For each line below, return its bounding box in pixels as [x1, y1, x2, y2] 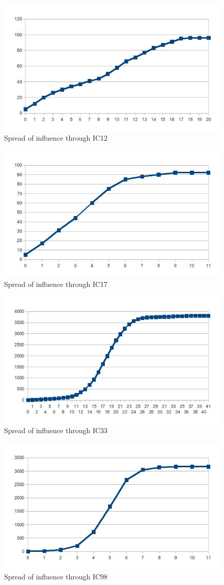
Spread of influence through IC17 [4, 279, 108, 289]
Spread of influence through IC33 [4, 425, 108, 436]
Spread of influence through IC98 [4, 571, 108, 582]
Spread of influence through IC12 [4, 132, 108, 143]
